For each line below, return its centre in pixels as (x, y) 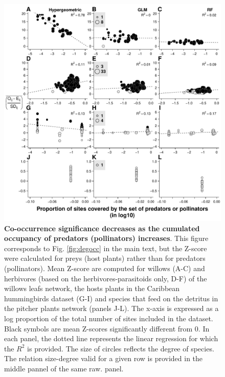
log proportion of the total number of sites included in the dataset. (109, 318)
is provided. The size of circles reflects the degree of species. (121, 348)
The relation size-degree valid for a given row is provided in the (104, 358)
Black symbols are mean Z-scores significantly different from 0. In (107, 328)
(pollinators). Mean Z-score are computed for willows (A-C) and (105, 268)
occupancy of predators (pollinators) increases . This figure (106, 238)
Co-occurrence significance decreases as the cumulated (102, 228)
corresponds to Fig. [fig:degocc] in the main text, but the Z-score (106, 248)
